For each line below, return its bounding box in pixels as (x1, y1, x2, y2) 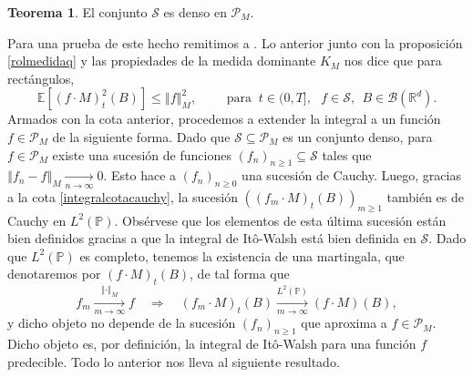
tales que (322, 145, 372, 164)
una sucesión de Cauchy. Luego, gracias (242, 166, 461, 185)
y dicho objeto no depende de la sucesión (7, 313, 236, 332)
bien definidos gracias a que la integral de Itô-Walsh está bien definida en (7, 229, 416, 248)
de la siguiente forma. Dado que (52, 127, 231, 146)
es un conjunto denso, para (283, 127, 433, 146)
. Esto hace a (103, 166, 177, 185)
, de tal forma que (190, 264, 290, 283)
